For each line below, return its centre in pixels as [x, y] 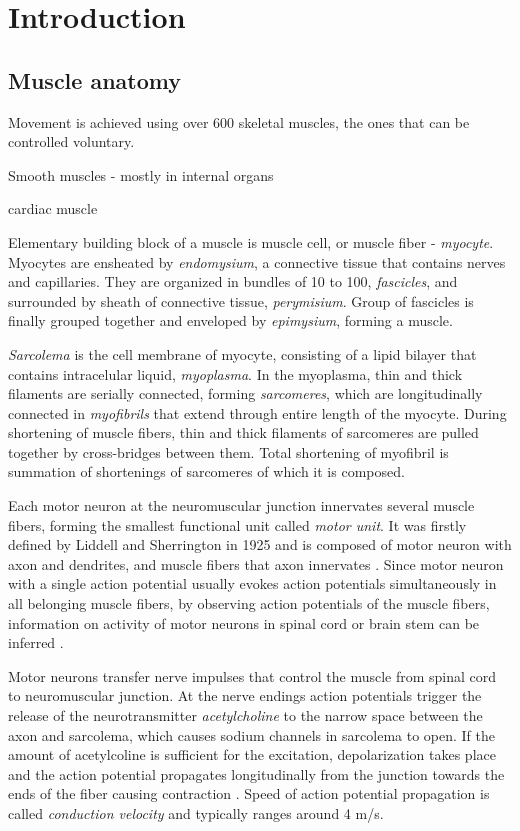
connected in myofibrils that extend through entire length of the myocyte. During [257, 412]
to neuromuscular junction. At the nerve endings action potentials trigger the [245, 695]
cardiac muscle [53, 208]
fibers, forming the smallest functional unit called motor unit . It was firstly [237, 524]
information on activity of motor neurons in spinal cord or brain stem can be [244, 622]
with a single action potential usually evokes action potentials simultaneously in [252, 583]
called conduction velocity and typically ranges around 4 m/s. [196, 812]
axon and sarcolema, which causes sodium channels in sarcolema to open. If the [252, 734]
